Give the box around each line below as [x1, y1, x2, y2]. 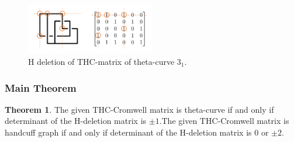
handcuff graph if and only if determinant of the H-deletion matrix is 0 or [5, 126, 269, 138]
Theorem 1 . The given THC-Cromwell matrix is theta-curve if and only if [5, 103, 274, 115]
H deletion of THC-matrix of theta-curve [28, 56, 175, 68]
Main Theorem [5, 80, 77, 95]
